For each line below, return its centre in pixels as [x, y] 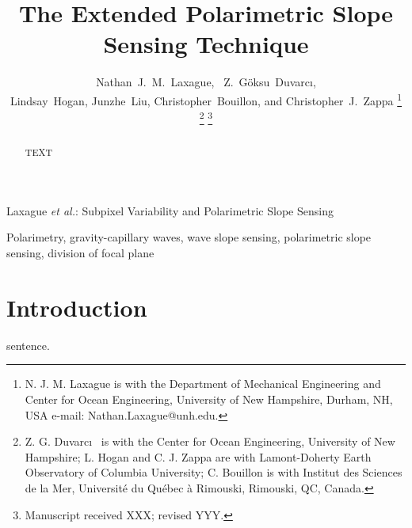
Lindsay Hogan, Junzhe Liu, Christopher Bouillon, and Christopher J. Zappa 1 [206, 99]
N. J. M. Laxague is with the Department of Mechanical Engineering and [203, 384]
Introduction [77, 307]
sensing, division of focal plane [80, 253]
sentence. [28, 345]
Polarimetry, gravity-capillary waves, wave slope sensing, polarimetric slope [189, 237]
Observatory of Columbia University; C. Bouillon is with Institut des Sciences [214, 472]
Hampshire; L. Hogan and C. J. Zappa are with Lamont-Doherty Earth [198, 456]
